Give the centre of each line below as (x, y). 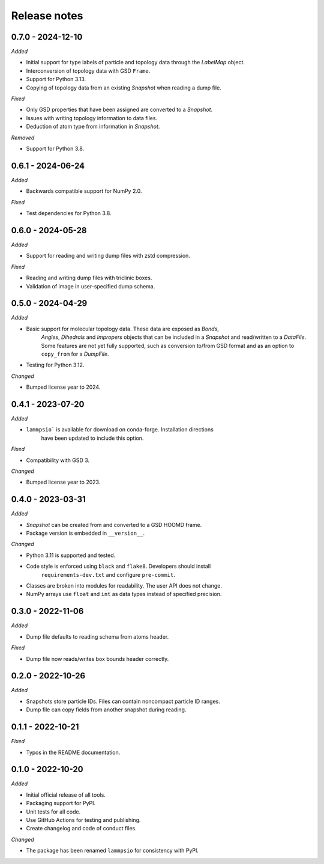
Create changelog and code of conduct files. (82, 829)
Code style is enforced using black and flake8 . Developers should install (118, 566)
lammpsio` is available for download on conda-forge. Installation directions (120, 430)
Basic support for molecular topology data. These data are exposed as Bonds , (122, 329)
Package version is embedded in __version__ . (85, 533)
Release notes (47, 16)
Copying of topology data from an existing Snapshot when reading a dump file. (124, 88)
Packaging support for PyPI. (61, 803)
